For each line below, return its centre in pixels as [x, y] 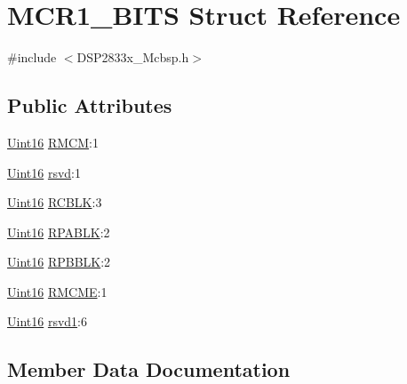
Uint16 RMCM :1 [53, 142]
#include [32, 57]
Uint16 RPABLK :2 [59, 232]
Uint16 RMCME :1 [57, 291]
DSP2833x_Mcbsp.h [133, 57]
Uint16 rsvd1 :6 [47, 321]
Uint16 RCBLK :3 [55, 202]
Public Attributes [90, 105]
